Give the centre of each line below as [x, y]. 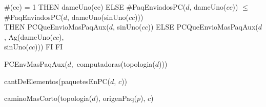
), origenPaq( [116, 98]
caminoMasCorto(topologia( [48, 98]
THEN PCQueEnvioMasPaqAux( [57, 27]
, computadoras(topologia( [113, 63]
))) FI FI [49, 47]
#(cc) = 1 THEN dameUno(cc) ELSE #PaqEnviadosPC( [95, 7]
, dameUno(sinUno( [98, 17]
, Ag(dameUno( [28, 36]
